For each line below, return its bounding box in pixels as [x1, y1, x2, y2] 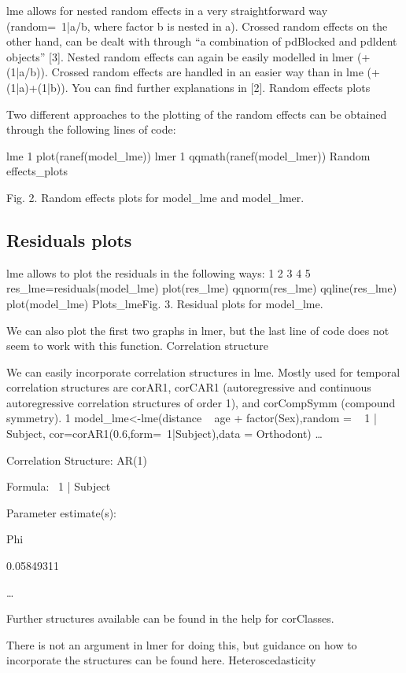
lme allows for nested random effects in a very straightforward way [6, 2, 328, 18]
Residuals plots [6, 227, 132, 252]
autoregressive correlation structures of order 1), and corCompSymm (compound [6, 394, 396, 410]
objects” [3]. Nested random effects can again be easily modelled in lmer [6, 48, 354, 64]
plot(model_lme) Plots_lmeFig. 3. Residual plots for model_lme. [6, 295, 323, 311]
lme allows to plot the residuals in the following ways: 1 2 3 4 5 [6, 264, 311, 281]
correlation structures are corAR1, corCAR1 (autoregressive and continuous [6, 379, 371, 395]
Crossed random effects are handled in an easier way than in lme [51, 64, 364, 80]
